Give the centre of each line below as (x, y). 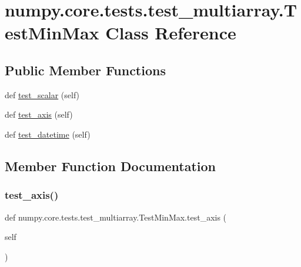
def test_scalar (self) (42, 94)
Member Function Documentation (111, 166)
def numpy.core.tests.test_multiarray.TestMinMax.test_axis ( (116, 217)
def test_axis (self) (39, 114)
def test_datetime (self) (48, 134)
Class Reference (171, 33)
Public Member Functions (85, 70)
